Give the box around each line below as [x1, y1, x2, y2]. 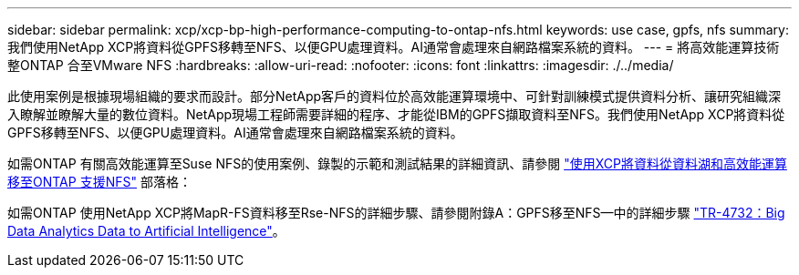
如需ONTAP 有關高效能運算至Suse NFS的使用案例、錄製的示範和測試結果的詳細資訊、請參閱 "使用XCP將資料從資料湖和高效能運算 [7, 156, 787, 171]
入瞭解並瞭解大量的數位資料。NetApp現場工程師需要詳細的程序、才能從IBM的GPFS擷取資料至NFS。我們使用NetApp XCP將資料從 [7, 107, 785, 122]
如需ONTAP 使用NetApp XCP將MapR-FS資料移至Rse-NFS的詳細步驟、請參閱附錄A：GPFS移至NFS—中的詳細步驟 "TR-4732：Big [7, 205, 785, 220]
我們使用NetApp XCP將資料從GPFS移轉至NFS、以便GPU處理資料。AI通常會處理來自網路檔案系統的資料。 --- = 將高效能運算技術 [7, 39, 780, 55]
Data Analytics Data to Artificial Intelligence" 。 [7, 223, 285, 239]
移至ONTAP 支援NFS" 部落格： [7, 174, 192, 189]
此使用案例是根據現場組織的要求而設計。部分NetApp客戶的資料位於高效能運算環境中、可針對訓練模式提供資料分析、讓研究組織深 [7, 88, 782, 104]
